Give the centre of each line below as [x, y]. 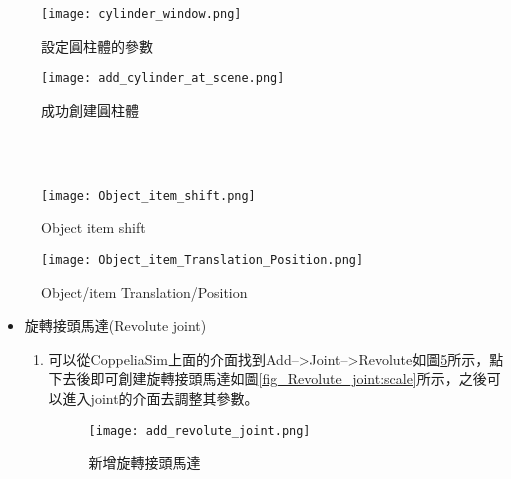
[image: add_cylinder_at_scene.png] [163, 78]
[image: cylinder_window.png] [141, 14]
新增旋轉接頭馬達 [144, 462]
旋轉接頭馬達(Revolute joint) [115, 325]
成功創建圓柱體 [90, 109]
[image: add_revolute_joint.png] [199, 430]
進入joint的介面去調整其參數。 [160, 397]
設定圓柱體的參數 [97, 45]
